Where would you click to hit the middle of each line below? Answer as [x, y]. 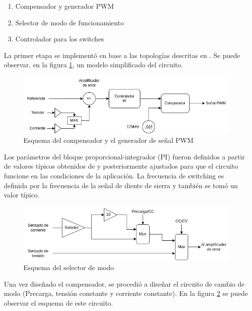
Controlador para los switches [60, 39]
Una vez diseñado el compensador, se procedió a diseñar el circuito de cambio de [124, 283]
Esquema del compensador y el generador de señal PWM [108, 140]
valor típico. [22, 195]
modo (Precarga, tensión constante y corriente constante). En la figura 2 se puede [126, 293]
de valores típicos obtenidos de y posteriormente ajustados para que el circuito [121, 166]
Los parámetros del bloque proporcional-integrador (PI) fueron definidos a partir [125, 156]
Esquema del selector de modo [69, 267]
